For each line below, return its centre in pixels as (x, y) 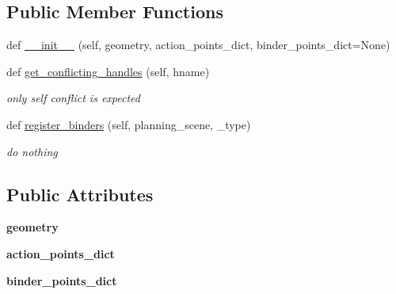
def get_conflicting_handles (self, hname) (108, 71)
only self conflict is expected (73, 98)
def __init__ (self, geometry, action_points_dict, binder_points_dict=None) (198, 45)
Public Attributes (80, 194)
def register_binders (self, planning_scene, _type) (129, 124)
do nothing (32, 151)
